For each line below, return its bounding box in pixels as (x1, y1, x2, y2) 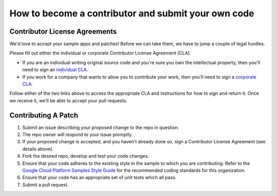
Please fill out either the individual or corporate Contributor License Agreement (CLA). (9, 50, 191, 56)
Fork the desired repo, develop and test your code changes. (22, 153, 149, 159)
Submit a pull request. (22, 182, 69, 188)
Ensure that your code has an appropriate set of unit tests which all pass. (22, 175, 177, 181)
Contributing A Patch (9, 111, 78, 120)
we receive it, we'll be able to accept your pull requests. (9, 97, 128, 103)
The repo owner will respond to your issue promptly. (22, 132, 133, 138)
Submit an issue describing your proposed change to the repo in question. (22, 124, 180, 130)
